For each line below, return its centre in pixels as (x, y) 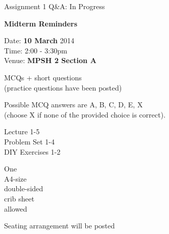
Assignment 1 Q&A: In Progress (55, 6)
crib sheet (19, 198)
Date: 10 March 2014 (39, 40)
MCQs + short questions (43, 77)
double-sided (24, 188)
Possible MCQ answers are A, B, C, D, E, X (74, 105)
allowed (16, 208)
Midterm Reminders (41, 23)
